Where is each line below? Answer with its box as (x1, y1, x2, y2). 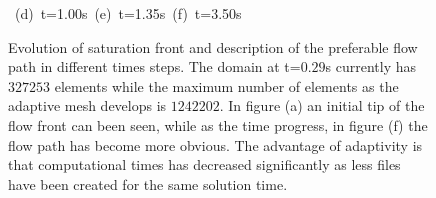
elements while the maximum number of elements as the (54, 75, 399, 96)
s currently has (325, 56, 417, 77)
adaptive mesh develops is (8, 95, 167, 116)
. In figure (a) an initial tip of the (219, 95, 425, 116)
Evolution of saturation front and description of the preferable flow (8, 36, 418, 57)
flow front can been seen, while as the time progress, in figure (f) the (8, 114, 428, 135)
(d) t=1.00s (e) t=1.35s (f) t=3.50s (14, 3, 242, 23)
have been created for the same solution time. (8, 173, 288, 194)
